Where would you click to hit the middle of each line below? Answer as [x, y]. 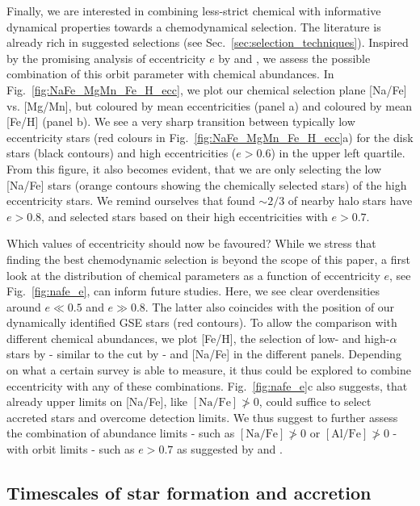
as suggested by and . [229, 449]
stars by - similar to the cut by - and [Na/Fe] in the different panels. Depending [204, 354]
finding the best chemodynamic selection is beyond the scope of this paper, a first [208, 259]
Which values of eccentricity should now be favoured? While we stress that [191, 243]
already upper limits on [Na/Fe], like [97, 401]
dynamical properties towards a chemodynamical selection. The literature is [194, 26]
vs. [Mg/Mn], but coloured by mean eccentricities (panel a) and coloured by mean [209, 105]
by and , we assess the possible [294, 58]
